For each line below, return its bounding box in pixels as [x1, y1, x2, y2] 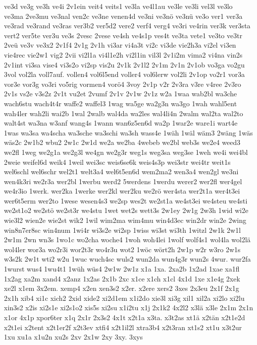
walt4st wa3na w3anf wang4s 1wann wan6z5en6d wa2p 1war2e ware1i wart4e [4, 118, 238, 128]
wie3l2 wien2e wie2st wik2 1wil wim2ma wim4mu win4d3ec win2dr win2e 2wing [4, 215, 247, 225]
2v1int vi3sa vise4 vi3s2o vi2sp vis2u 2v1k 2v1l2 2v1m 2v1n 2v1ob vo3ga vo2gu [4, 59, 245, 69]
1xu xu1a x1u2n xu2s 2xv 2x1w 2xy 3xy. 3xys [4, 332, 143, 342]
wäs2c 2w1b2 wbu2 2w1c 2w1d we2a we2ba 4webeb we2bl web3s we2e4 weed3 [4, 137, 241, 147]
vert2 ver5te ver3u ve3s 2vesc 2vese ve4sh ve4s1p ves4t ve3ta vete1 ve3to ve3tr [4, 30, 243, 40]
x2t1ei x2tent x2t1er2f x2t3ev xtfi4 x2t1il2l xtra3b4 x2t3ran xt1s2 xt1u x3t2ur [4, 322, 242, 332]
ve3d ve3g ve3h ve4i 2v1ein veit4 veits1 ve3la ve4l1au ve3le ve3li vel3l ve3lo [4, 1, 233, 11]
